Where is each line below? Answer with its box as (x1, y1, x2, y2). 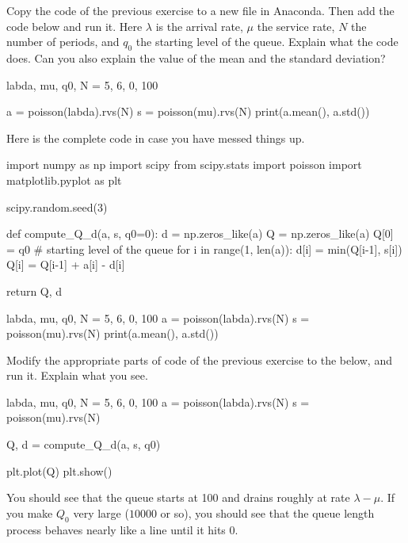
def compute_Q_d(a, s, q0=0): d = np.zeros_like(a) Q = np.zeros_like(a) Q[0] (6, 225, 394, 242)
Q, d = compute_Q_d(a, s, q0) (6, 436, 161, 453)
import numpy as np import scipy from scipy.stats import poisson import (6, 156, 362, 173)
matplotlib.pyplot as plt (6, 171, 122, 188)
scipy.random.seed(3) (6, 198, 108, 215)
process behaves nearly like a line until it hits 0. (6, 521, 238, 537)
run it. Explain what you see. (6, 367, 148, 384)
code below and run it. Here (6, 17, 143, 34)
